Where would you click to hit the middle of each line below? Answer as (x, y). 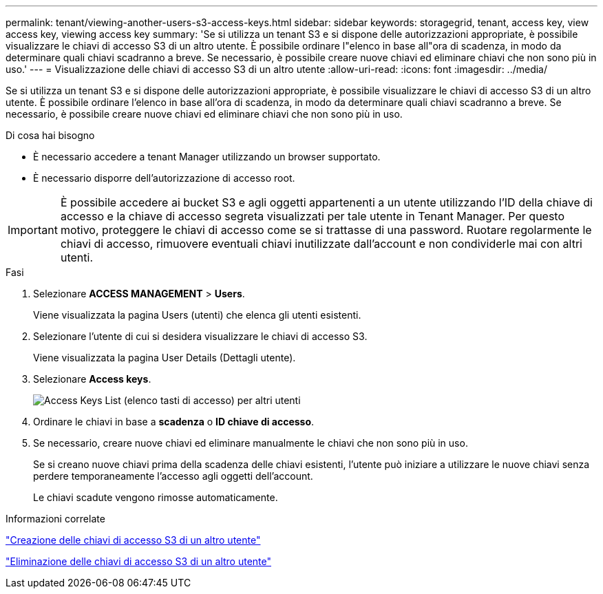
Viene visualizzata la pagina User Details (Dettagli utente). (165, 358)
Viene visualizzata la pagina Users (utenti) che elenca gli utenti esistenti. (197, 315)
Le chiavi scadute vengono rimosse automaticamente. (156, 497)
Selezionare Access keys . (92, 379)
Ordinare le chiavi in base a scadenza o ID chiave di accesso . (174, 422)
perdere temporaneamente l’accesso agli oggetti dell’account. (173, 476)
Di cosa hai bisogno (50, 135)
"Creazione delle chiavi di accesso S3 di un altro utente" (133, 540)
